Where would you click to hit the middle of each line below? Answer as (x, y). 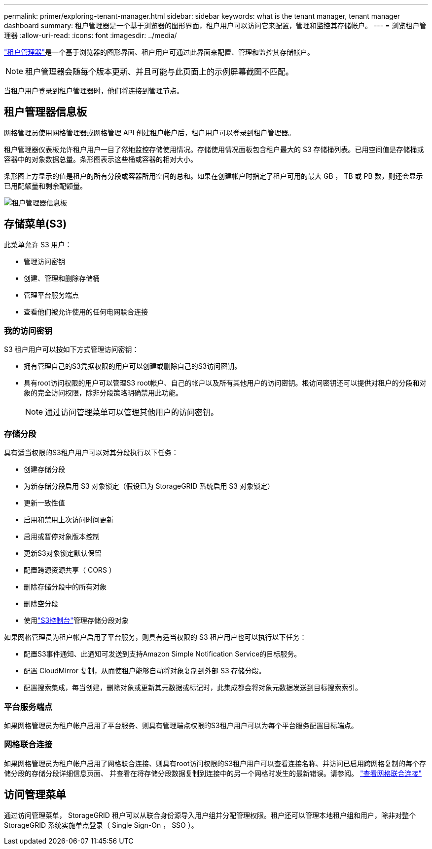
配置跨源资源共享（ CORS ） (70, 570)
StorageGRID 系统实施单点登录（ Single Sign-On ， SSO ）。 (101, 825)
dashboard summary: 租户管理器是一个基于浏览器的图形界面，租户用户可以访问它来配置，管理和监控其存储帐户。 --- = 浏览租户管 (215, 25)
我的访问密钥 (28, 331)
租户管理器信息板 (45, 112)
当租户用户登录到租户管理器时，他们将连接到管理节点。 (94, 91)
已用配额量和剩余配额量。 (45, 186)
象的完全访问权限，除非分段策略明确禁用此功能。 (103, 393)
